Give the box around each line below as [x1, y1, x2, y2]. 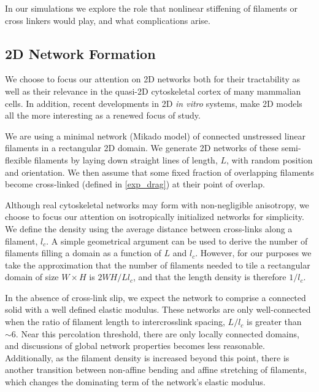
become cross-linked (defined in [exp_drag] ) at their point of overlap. [5, 178, 265, 190]
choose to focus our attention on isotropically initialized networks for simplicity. [5, 210, 304, 223]
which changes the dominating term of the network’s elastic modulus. [5, 375, 266, 388]
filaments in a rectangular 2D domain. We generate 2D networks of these [5, 141, 279, 154]
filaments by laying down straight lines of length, [34, 153, 218, 166]
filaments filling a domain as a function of [5, 246, 161, 259]
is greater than [247, 315, 302, 328]
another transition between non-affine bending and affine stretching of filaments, [5, 363, 307, 376]
